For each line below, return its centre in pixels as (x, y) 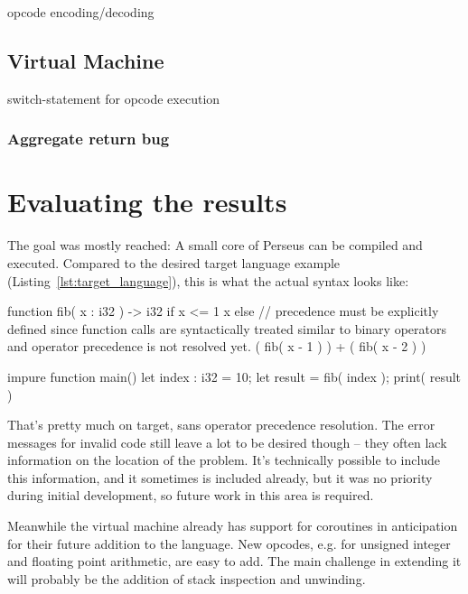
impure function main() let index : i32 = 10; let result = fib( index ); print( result (234, 376)
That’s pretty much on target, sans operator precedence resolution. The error (221, 425)
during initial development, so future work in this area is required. (191, 495)
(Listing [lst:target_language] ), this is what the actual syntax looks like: (208, 280)
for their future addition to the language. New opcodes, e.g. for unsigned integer (229, 543)
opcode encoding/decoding (81, 12)
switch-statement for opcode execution (114, 98)
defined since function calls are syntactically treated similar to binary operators (227, 328)
